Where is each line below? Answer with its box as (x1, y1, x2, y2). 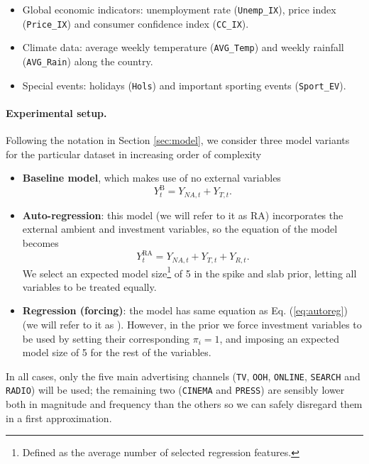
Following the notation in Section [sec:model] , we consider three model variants (6, 133, 350, 148)
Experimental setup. (6, 105, 107, 120)
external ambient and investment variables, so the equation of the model (22, 221, 338, 236)
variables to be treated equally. (22, 279, 157, 294)
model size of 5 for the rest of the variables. (22, 345, 211, 360)
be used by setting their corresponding (22, 331, 190, 346)
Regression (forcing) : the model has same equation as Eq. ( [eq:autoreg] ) (22, 303, 348, 318)
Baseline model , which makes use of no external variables (22, 170, 281, 185)
